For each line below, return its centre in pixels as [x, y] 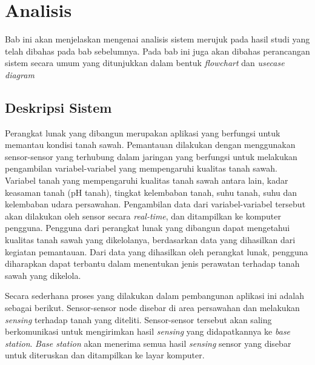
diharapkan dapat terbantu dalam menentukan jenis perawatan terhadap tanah [152, 263]
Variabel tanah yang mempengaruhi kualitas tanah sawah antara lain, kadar [147, 180]
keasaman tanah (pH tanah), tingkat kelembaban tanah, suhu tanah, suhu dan [151, 192]
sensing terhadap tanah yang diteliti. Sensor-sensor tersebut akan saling [138, 319]
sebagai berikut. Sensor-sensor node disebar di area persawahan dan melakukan [152, 308]
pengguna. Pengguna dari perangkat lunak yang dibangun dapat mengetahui [148, 228]
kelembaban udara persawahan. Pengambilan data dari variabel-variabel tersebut [155, 204]
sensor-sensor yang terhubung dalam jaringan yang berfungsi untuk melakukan [151, 156]
